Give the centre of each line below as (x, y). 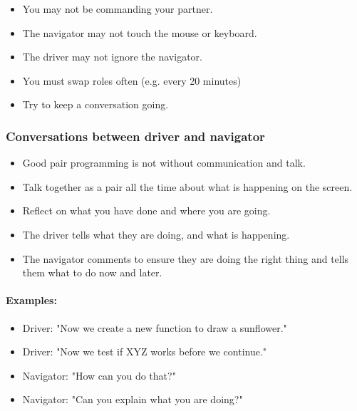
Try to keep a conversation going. (95, 104)
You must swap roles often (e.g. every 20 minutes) (132, 80)
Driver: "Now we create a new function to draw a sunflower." (155, 327)
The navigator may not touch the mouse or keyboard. (140, 32)
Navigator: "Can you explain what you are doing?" (133, 399)
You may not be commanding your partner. (118, 9)
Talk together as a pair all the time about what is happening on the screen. (187, 186)
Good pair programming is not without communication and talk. (164, 163)
